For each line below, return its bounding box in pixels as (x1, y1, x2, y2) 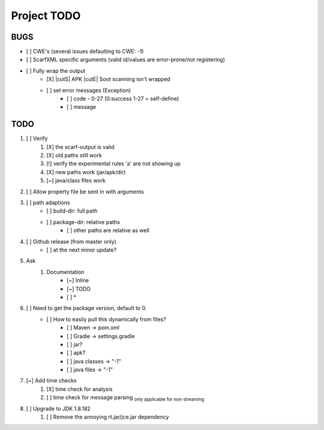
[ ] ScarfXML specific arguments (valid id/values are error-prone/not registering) (26, 56, 225, 63)
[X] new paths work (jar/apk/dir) (46, 168, 126, 175)
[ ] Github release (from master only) (26, 238, 117, 245)
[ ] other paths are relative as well (67, 227, 149, 234)
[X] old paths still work (46, 152, 102, 159)
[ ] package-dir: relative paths (46, 218, 120, 225)
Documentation (46, 268, 85, 276)
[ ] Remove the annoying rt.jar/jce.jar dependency (46, 413, 169, 420)
